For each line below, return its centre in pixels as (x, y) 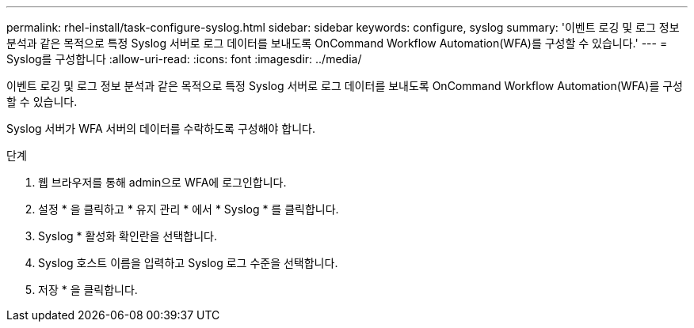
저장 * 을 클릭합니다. (88, 290)
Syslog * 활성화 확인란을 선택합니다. (128, 236)
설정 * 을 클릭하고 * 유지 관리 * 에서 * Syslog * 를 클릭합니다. (189, 209)
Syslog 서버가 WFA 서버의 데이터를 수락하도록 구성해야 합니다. (161, 128)
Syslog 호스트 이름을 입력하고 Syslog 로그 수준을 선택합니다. (188, 263)
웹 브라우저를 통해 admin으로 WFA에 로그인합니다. (162, 182)
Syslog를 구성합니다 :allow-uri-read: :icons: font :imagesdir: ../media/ (184, 59)
